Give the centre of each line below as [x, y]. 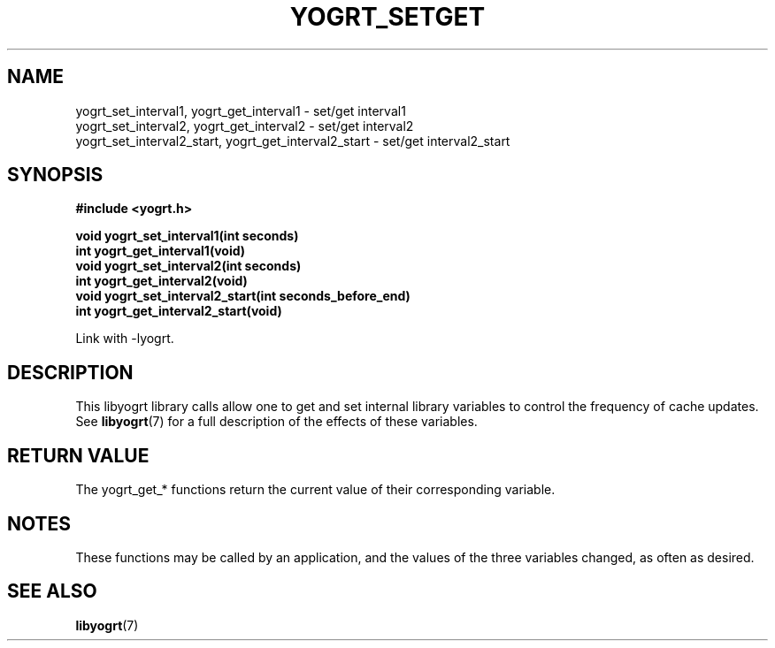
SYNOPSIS [55, 175]
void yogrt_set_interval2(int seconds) [188, 266]
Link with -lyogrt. [125, 339]
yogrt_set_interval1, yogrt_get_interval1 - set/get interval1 [241, 111]
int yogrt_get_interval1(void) [161, 251]
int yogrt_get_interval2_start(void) [179, 311]
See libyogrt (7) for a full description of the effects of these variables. [276, 422]
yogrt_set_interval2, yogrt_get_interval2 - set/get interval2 [245, 126]
